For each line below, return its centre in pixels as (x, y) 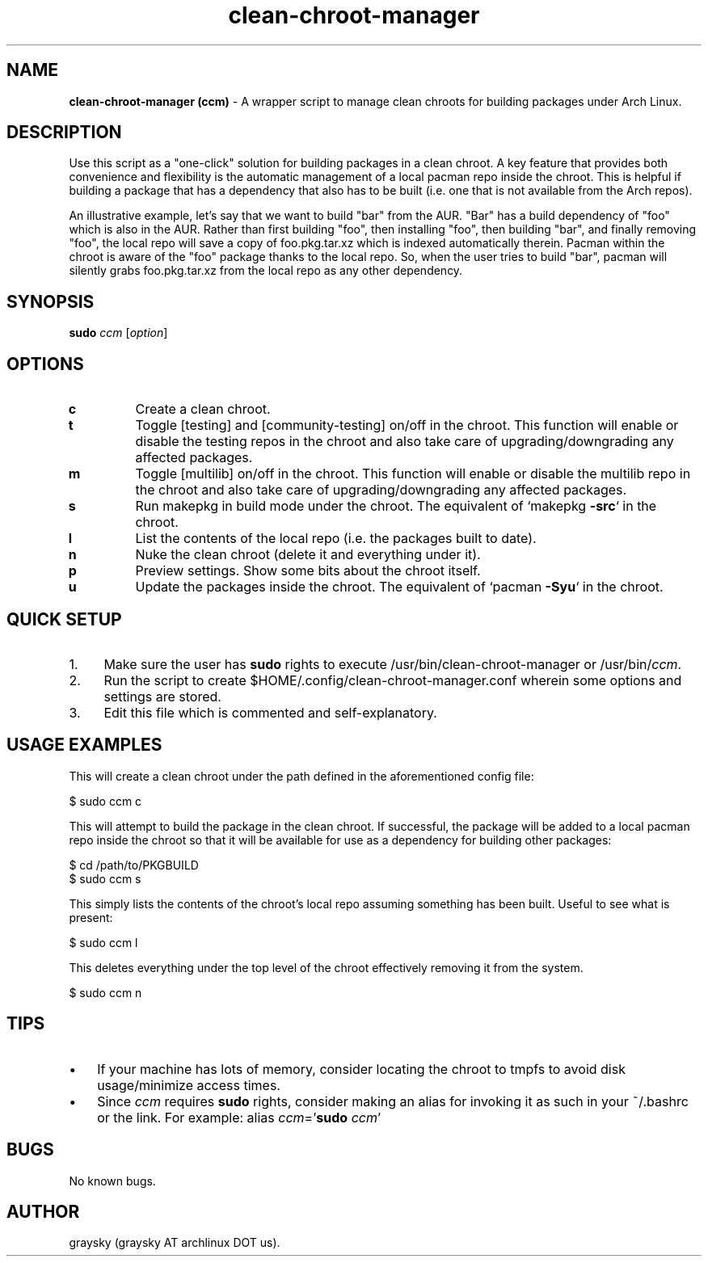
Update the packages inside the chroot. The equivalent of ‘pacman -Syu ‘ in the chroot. (399, 587)
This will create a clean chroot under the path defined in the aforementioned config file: (301, 776)
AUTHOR (43, 1211)
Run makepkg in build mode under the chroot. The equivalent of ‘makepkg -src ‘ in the (396, 506)
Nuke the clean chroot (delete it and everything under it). (308, 555)
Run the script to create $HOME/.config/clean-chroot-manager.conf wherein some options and (393, 680)
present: (91, 917)
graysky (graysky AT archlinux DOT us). (175, 1243)
